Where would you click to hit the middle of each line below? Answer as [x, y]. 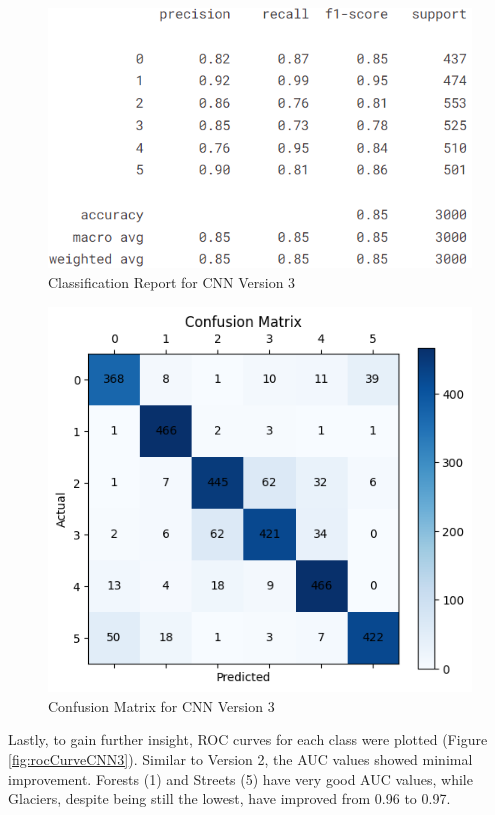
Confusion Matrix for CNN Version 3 [161, 705]
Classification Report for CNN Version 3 [172, 281]
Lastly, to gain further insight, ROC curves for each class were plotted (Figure [248, 739]
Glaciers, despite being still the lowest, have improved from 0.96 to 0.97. [229, 798]
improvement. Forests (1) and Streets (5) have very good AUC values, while [240, 778]
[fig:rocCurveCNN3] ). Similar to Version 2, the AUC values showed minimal [240, 758]
